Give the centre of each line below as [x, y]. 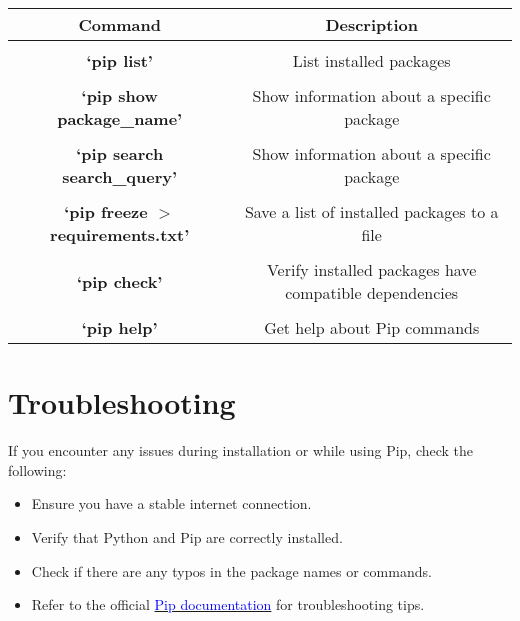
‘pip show [119, 95]
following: [37, 469]
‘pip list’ [119, 60]
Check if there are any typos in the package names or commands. [231, 570]
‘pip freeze [106, 211]
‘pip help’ [119, 327]
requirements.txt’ [120, 234]
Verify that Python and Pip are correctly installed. [187, 536]
